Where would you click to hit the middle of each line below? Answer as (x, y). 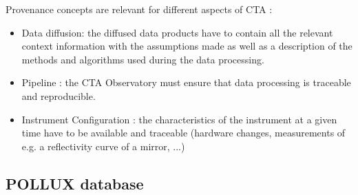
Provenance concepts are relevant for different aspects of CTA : (139, 9)
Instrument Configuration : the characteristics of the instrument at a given (179, 119)
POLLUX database (75, 183)
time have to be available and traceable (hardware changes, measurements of (183, 133)
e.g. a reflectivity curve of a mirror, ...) (103, 146)
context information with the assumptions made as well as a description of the (187, 46)
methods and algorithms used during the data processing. (143, 59)
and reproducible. (59, 95)
